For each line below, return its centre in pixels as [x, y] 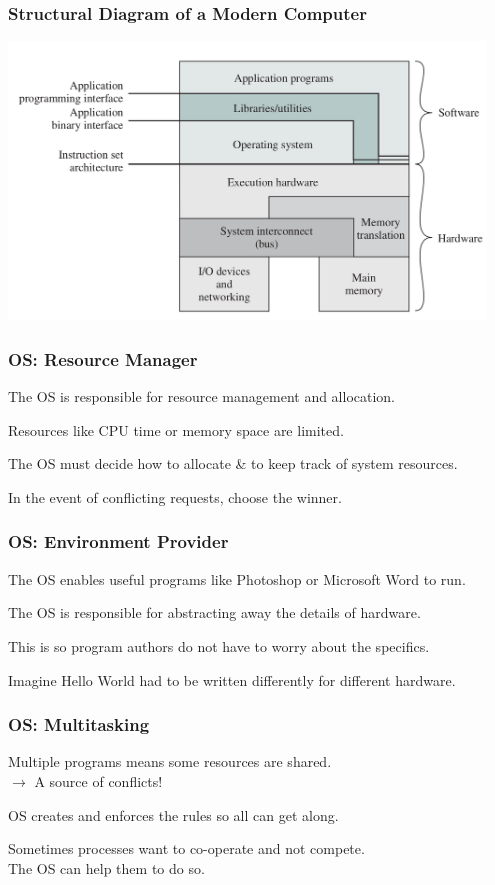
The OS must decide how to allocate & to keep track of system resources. [233, 463]
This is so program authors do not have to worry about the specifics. [219, 645]
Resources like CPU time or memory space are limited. [176, 429]
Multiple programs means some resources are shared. [170, 761]
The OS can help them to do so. [106, 867]
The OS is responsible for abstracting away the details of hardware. [214, 612]
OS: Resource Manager [103, 358]
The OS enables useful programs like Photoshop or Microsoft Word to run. [237, 578]
